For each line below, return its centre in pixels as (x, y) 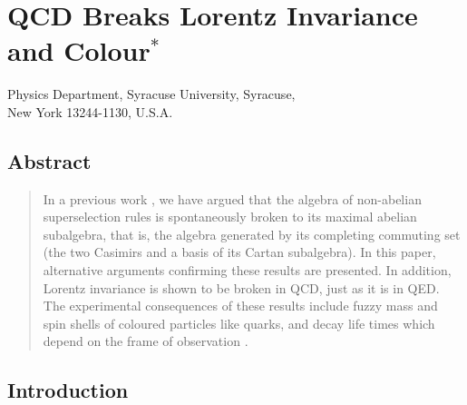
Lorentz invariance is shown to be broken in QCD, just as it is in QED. (241, 287)
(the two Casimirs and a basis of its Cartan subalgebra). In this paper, (239, 252)
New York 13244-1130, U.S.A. (90, 111)
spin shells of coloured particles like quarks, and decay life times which (239, 323)
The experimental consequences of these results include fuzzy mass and (240, 306)
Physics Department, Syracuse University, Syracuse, (151, 94)
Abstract (49, 160)
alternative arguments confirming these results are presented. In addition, (247, 270)
